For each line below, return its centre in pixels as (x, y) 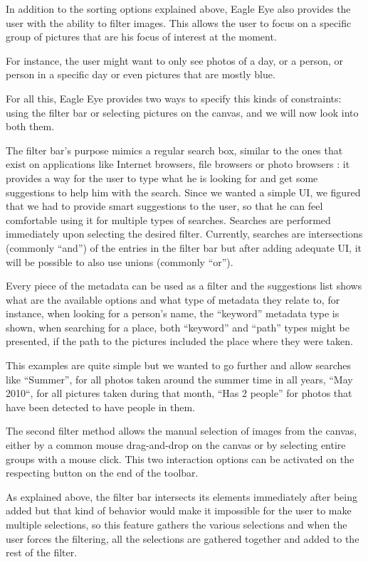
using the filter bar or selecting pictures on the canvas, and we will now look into (182, 112)
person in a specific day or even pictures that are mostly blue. (141, 74)
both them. (30, 126)
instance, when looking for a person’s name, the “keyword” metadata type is (173, 313)
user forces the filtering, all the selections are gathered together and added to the (183, 538)
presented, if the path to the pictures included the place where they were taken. (179, 341)
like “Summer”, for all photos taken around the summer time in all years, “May (179, 379)
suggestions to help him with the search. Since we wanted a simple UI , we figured (183, 192)
